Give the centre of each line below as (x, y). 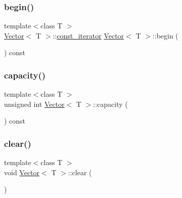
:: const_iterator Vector (88, 35)
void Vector (22, 172)
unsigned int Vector (34, 104)
